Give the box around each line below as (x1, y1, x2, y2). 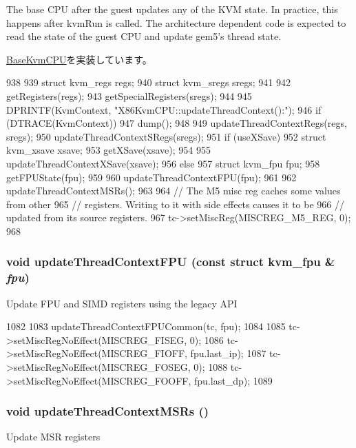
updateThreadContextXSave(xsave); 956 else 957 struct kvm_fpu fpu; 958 (6, 156, 320, 170)
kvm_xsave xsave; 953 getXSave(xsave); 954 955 (6, 143, 211, 157)
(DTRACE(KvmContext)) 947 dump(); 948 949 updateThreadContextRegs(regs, (6, 116, 347, 130)
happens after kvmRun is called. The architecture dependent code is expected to (6, 15, 346, 30)
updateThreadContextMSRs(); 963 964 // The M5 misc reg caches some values (6, 183, 341, 198)
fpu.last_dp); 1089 (194, 373, 273, 387)
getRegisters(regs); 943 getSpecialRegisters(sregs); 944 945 (6, 88, 252, 103)
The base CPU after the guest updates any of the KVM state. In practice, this (6, 2, 338, 16)
